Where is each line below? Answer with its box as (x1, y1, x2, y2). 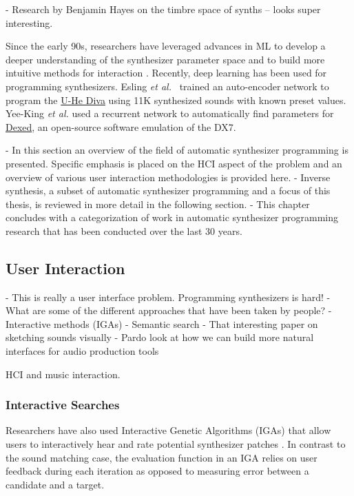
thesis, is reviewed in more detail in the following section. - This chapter (6, 196, 310, 211)
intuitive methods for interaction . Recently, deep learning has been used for (6, 65, 327, 80)
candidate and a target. (6, 477, 105, 491)
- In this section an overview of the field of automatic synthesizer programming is (6, 143, 348, 157)
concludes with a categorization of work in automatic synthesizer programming (6, 210, 339, 225)
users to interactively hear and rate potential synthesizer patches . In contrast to (6, 437, 346, 451)
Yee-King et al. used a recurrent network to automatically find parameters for (6, 106, 334, 121)
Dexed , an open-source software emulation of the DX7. (6, 119, 236, 134)
